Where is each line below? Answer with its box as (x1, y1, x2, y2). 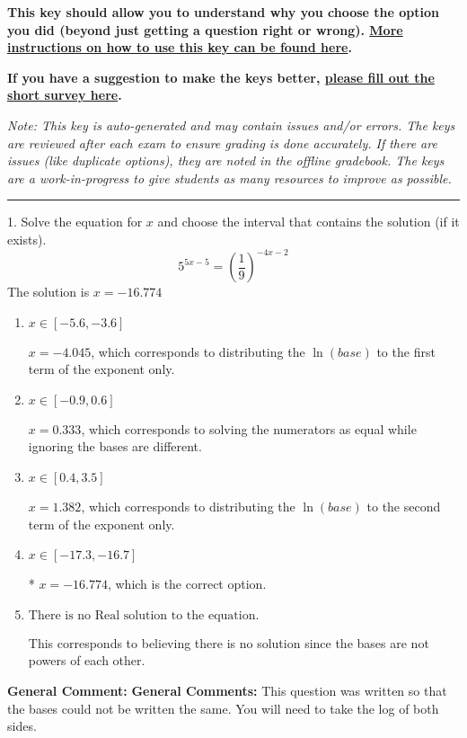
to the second (366, 497, 441, 515)
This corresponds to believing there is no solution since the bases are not (28, 633, 429, 652)
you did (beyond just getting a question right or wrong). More (7, 20, 403, 39)
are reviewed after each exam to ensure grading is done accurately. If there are (7, 133, 437, 152)
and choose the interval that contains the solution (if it (157, 212, 460, 231)
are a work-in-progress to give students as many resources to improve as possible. (7, 168, 452, 187)
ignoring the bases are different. (28, 437, 202, 456)
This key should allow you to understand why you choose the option (7, 3, 440, 21)
